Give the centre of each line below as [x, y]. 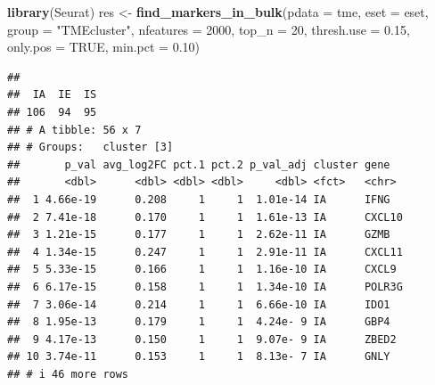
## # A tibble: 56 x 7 [74, 130]
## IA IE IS [52, 95]
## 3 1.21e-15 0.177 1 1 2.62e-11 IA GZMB [199, 235]
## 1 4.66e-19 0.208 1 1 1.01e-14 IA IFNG [199, 199]
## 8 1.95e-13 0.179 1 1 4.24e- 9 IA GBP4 [199, 322]
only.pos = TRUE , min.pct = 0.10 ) [103, 47]
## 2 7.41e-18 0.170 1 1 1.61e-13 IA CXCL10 [205, 217]
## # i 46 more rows [68, 374]
